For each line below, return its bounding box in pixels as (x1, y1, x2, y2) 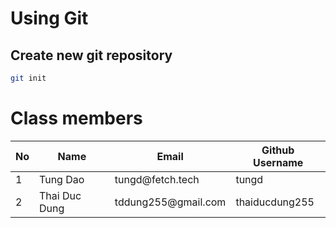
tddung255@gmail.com (114, 195, 227, 209)
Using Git (10, 7, 89, 30)
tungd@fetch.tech (114, 172, 200, 186)
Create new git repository (10, 47, 173, 64)
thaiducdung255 (235, 195, 315, 209)
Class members (10, 107, 143, 130)
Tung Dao (39, 172, 85, 186)
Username (253, 155, 304, 169)
